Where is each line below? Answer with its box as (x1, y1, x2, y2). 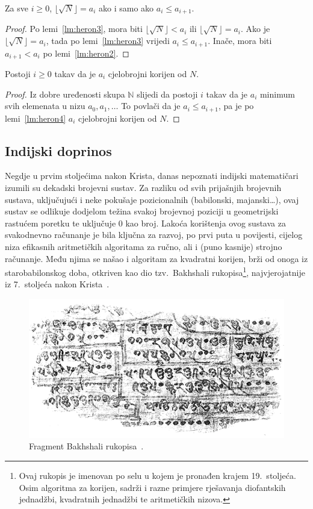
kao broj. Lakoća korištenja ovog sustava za (125, 216, 286, 229)
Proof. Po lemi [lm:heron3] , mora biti (5, 22, 143, 35)
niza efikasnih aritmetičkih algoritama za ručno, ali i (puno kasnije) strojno (5, 240, 282, 252)
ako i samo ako (99, 2, 154, 14)
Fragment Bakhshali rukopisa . (29, 440, 144, 452)
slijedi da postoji (137, 87, 198, 100)
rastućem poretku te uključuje (5, 216, 116, 229)
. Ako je (241, 22, 270, 35)
